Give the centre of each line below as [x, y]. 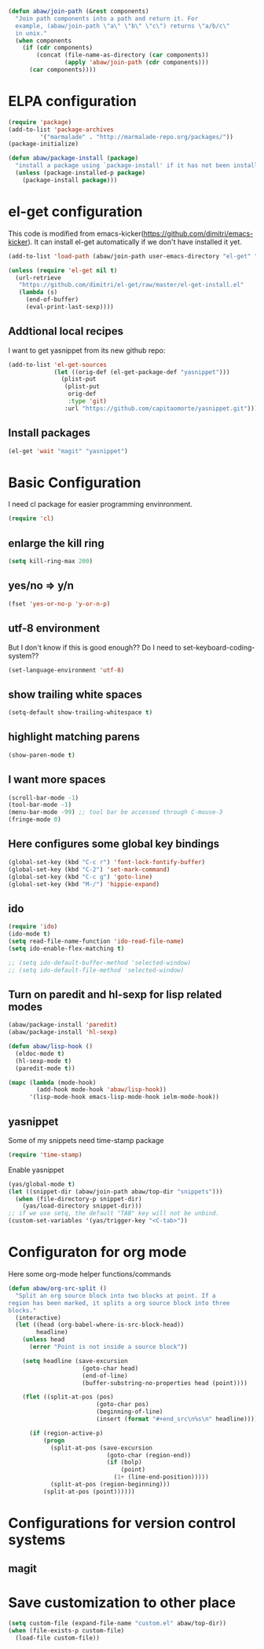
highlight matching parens [74, 737]
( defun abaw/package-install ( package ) [73, 158]
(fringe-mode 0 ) [35, 820]
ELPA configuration [73, 101]
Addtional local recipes [66, 331]
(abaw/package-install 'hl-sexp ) [63, 1032]
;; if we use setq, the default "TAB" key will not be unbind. [114, 1214]
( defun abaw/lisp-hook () [50, 1046]
